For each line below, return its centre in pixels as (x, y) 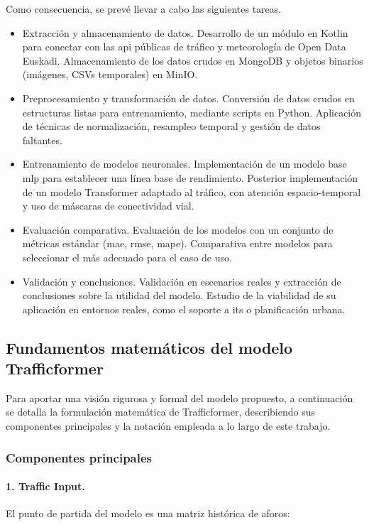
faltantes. (42, 140)
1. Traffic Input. (45, 486)
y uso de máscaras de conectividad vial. (108, 206)
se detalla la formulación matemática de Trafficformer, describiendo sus (161, 412)
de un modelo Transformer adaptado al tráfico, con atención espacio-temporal (192, 191)
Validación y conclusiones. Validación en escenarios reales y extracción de (182, 281)
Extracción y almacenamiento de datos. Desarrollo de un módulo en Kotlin (185, 32)
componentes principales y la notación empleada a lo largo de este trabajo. (168, 426)
